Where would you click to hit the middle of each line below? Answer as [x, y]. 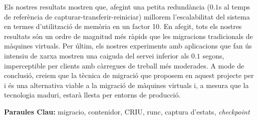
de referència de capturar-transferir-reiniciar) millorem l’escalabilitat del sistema [127, 16]
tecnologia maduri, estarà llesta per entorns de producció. [92, 95]
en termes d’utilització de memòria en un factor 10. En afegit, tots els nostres [123, 26]
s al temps [234, 6]
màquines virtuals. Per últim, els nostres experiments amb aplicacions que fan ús [128, 46]
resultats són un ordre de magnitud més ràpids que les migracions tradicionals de [128, 36]
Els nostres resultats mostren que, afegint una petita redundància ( [107, 6]
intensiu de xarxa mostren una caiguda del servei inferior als [97, 55]
